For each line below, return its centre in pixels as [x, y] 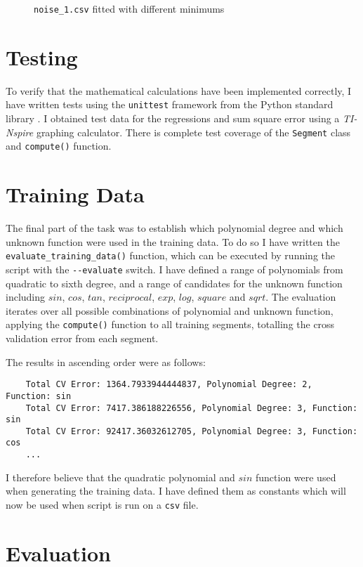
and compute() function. [59, 146]
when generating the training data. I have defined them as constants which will [176, 491]
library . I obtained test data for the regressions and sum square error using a [173, 118]
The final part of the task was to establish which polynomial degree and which [174, 228]
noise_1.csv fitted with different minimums [129, 8]
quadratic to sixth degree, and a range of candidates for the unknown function [174, 283]
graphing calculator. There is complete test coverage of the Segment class [193, 132]
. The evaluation [301, 297]
